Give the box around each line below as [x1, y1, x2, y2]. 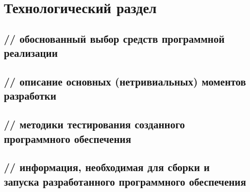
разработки [4, 88, 56, 103]
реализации [4, 45, 58, 60]
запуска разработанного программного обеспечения [4, 174, 246, 189]
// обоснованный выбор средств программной [4, 31, 225, 46]
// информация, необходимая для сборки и [4, 159, 210, 175]
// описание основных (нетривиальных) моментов [4, 73, 246, 88]
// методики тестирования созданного [4, 117, 185, 132]
